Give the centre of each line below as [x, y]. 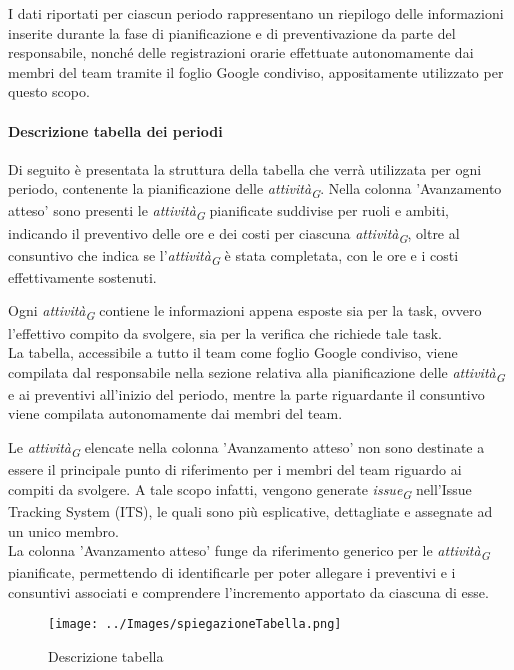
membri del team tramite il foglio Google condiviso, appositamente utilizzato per [256, 71]
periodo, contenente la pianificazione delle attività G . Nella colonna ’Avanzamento [255, 190]
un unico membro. [63, 530]
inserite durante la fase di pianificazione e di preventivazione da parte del [232, 32]
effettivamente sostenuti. [82, 276]
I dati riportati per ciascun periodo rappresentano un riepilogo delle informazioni [256, 13]
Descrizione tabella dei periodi [115, 130]
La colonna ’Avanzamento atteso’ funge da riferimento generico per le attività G [249, 551]
